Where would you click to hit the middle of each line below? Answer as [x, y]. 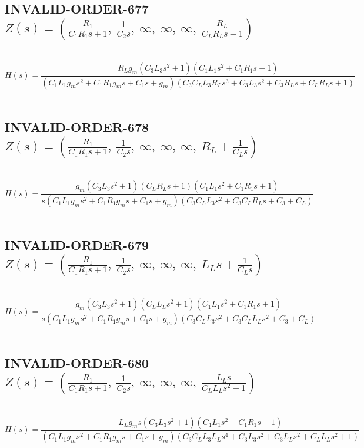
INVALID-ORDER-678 [77, 126]
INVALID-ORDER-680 [77, 363]
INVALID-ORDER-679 [77, 244]
